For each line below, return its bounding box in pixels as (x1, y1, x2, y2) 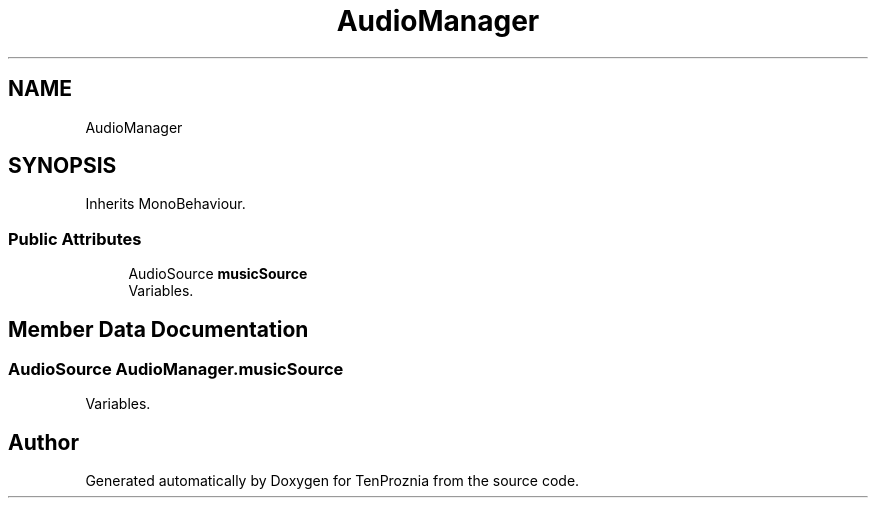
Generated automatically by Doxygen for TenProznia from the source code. (85, 472, 580, 490)
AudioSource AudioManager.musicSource (8, 359, 344, 380)
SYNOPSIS (8, 153, 117, 179)
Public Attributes (8, 228, 142, 249)
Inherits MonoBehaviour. (85, 195, 246, 213)
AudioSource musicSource (128, 265, 308, 283)
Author (8, 429, 79, 455)
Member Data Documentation (8, 316, 309, 342)
